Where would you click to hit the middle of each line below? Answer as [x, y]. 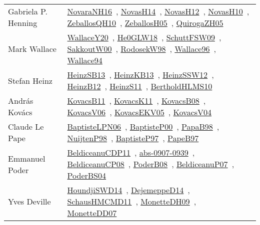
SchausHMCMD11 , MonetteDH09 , [132, 201]
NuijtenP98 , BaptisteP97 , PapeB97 [133, 138]
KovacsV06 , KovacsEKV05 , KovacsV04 [139, 112]
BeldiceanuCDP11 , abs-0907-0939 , [131, 152]
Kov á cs [20, 112]
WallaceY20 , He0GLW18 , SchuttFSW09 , [144, 37]
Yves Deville [29, 201]
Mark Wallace [32, 49]
